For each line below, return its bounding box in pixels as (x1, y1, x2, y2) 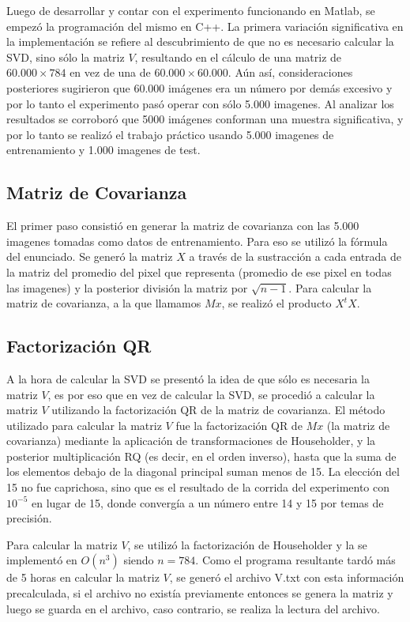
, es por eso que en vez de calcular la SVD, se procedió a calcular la (47, 386, 375, 402)
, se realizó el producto (221, 295, 332, 311)
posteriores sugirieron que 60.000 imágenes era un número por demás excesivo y (6, 79, 393, 96)
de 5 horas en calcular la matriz (6, 569, 160, 586)
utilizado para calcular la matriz (6, 417, 162, 433)
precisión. (6, 510, 52, 526)
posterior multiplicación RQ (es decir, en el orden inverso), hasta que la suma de (6, 447, 397, 464)
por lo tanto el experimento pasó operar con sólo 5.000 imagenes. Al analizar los (6, 95, 394, 111)
